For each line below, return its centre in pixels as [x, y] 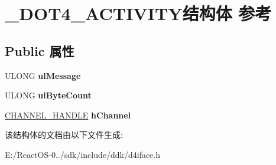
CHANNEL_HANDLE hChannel [68, 115]
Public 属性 [40, 50]
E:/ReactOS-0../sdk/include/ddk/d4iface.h [83, 154]
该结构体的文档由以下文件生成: [64, 135]
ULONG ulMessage [43, 75]
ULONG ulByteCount [48, 95]
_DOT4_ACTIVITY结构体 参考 [138, 13]
